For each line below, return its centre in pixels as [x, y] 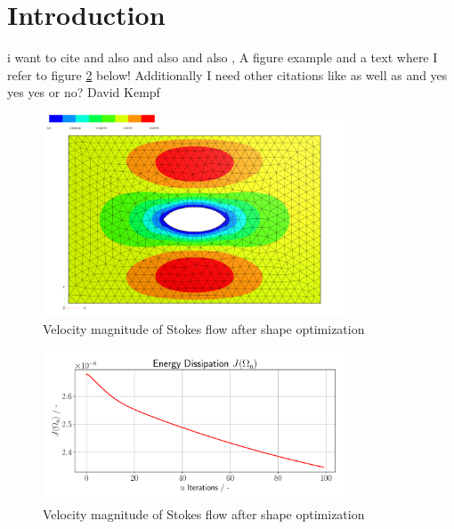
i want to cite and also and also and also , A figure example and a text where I [223, 57]
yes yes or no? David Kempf [84, 92]
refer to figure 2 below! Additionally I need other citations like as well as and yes [227, 74]
